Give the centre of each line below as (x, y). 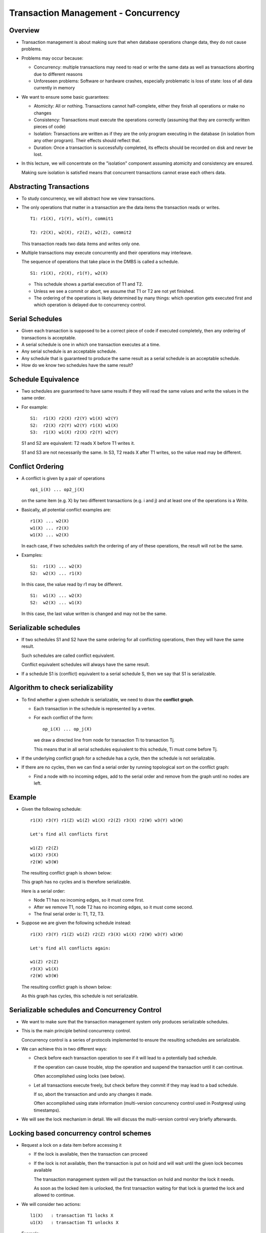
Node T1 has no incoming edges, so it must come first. (89, 900)
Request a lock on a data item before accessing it (71, 1145)
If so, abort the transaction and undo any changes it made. (93, 1094)
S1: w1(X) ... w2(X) (56, 596)
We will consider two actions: (51, 1204)
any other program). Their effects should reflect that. (87, 141)
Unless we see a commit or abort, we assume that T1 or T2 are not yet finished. (114, 291)
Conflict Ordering (36, 466)
